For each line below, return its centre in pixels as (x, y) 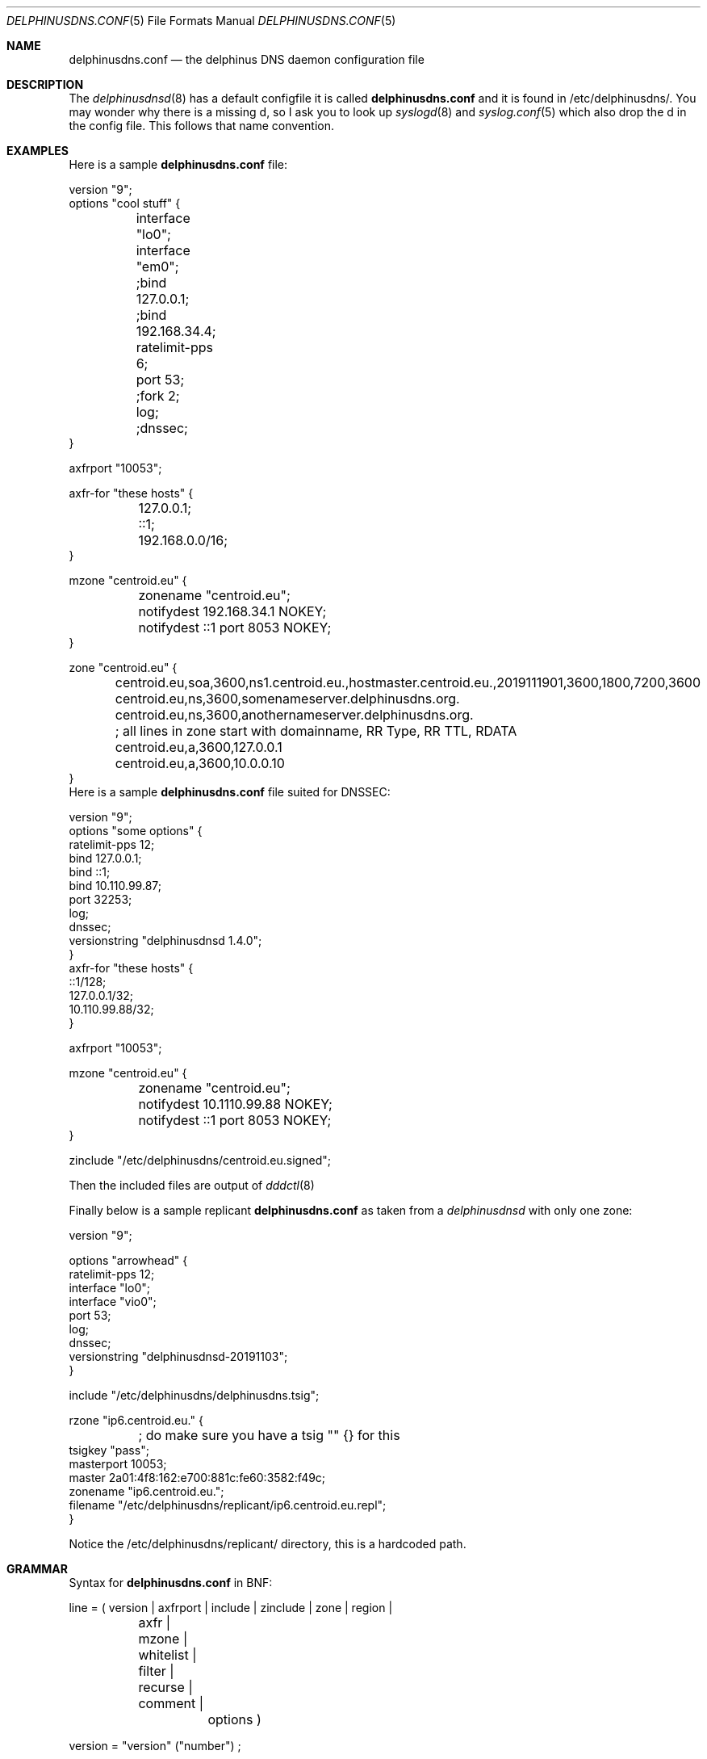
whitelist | (167, 1655)
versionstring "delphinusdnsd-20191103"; (178, 1356)
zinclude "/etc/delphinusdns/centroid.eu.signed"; (200, 1160)
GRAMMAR (37, 1569)
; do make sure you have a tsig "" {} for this (269, 1435)
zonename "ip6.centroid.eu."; (146, 1491)
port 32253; (100, 899)
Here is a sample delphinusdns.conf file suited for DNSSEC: (230, 792)
